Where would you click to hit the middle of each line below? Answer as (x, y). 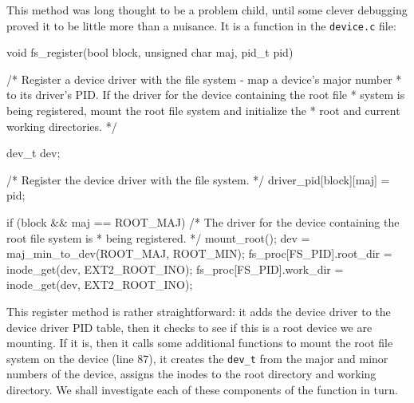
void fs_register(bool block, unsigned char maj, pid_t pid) (150, 52)
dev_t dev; (34, 153)
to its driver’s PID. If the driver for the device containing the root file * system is (206, 95)
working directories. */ (62, 126)
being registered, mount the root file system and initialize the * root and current (203, 111)
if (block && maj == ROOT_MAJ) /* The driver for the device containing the (203, 222)
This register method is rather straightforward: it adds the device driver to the (199, 311)
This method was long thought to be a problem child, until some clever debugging (207, 10)
